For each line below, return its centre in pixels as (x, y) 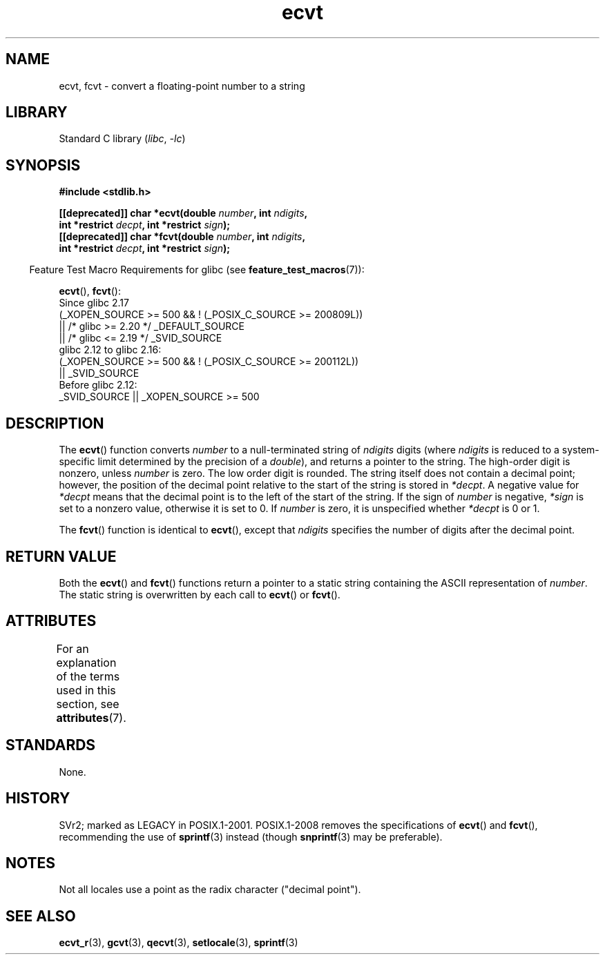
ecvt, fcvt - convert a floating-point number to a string (182, 86)
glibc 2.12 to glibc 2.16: (110, 350)
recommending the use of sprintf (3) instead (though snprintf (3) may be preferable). (251, 836)
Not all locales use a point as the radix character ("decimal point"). (210, 890)
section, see (88, 704)
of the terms (88, 676)
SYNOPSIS (43, 165)
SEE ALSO (41, 916)
